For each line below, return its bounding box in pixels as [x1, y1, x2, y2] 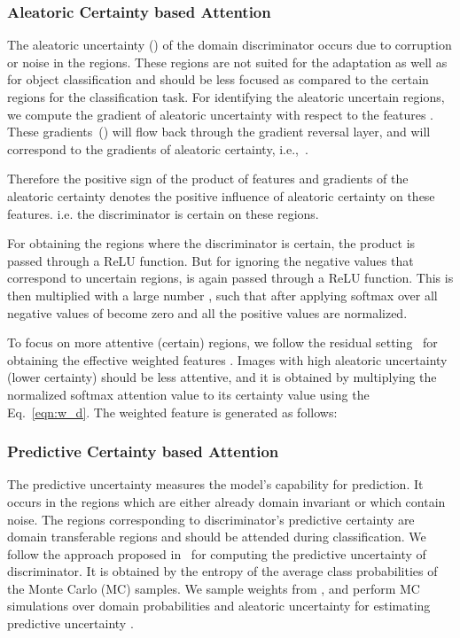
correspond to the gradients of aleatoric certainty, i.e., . [7, 139, 308, 158]
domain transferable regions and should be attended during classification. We [7, 527, 426, 546]
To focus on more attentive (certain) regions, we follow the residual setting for [7, 333, 438, 352]
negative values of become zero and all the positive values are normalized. [7, 303, 408, 322]
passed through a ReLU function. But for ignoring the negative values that [7, 251, 414, 269]
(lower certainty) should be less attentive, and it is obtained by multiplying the [7, 368, 437, 386]
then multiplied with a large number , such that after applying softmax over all [7, 285, 438, 304]
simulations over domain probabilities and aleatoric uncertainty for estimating [7, 596, 431, 615]
